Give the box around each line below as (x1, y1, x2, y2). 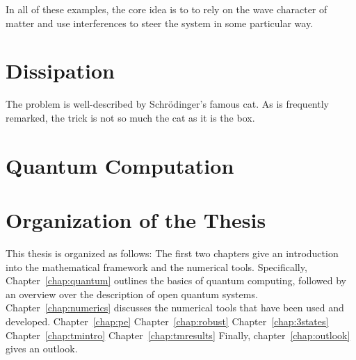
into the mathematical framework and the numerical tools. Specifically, (6, 259, 307, 274)
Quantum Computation (6, 151, 234, 179)
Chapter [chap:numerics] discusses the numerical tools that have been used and (6, 300, 344, 315)
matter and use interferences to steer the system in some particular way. (6, 15, 314, 30)
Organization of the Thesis (6, 206, 266, 234)
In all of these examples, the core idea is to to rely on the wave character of (6, 2, 327, 16)
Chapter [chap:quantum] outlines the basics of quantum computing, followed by (6, 273, 346, 288)
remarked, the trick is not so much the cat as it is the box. (6, 110, 255, 124)
